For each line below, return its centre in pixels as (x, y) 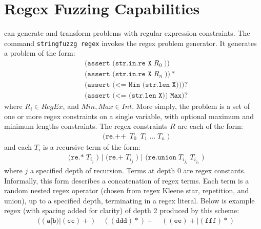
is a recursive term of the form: (92, 146)
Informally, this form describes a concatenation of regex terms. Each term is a (127, 180)
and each (18, 146)
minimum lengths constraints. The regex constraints (86, 126)
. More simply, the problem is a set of (191, 106)
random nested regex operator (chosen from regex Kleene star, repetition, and (127, 190)
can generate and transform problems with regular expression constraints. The (127, 33)
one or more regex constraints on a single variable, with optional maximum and (129, 116)
